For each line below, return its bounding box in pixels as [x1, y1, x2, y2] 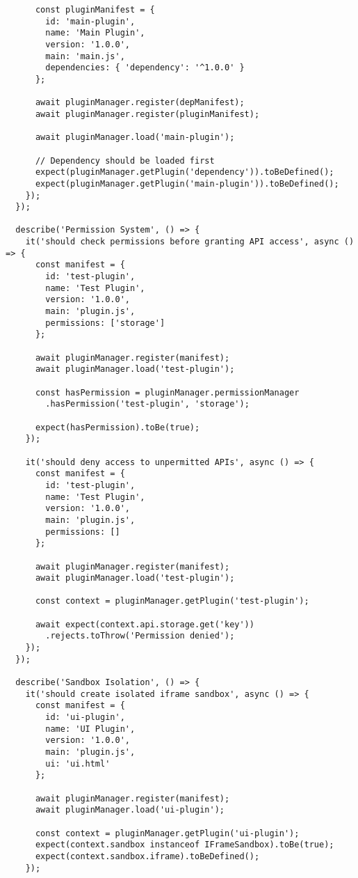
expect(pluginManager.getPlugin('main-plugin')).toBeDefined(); [35, 178, 339, 189]
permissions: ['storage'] [45, 318, 165, 328]
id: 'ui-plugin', [45, 712, 125, 723]
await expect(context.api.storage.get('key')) [35, 619, 254, 629]
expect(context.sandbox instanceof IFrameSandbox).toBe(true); [35, 840, 334, 850]
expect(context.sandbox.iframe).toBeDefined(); [35, 851, 260, 861]
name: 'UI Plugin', [45, 723, 136, 734]
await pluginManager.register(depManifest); [35, 97, 245, 108]
